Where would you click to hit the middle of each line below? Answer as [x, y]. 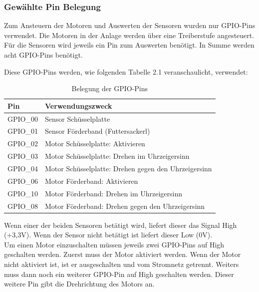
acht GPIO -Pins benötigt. [43, 55]
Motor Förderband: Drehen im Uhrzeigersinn [113, 193]
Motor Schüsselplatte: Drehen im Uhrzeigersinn [117, 156]
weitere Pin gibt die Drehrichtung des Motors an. [79, 284]
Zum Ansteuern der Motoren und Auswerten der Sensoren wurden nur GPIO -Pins [130, 25]
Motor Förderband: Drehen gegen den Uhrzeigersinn [125, 206]
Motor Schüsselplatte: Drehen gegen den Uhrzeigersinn [128, 168]
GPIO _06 [23, 181]
